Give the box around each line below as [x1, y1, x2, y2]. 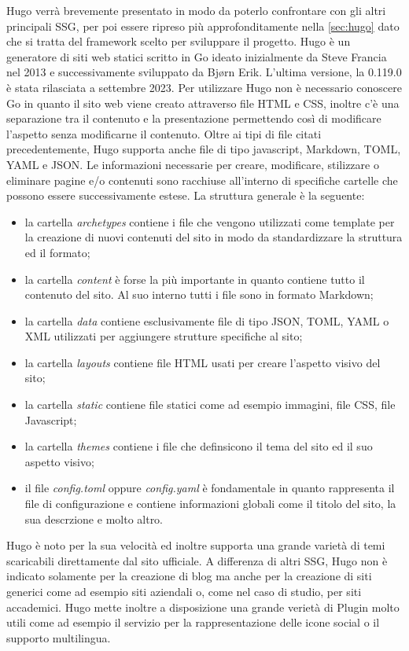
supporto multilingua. [6, 629, 111, 645]
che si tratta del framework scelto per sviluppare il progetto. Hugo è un [6, 33, 351, 50]
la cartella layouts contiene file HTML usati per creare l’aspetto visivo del [24, 354, 381, 370]
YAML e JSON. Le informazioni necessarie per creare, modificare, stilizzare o [6, 156, 379, 172]
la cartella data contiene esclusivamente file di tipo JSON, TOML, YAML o [24, 312, 389, 329]
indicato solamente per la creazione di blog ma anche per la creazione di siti [6, 568, 372, 584]
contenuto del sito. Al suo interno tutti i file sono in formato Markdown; [24, 286, 374, 303]
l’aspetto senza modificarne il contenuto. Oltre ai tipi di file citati [6, 125, 322, 142]
